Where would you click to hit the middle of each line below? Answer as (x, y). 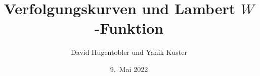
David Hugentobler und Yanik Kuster (129, 52)
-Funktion (129, 28)
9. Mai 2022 (129, 69)
